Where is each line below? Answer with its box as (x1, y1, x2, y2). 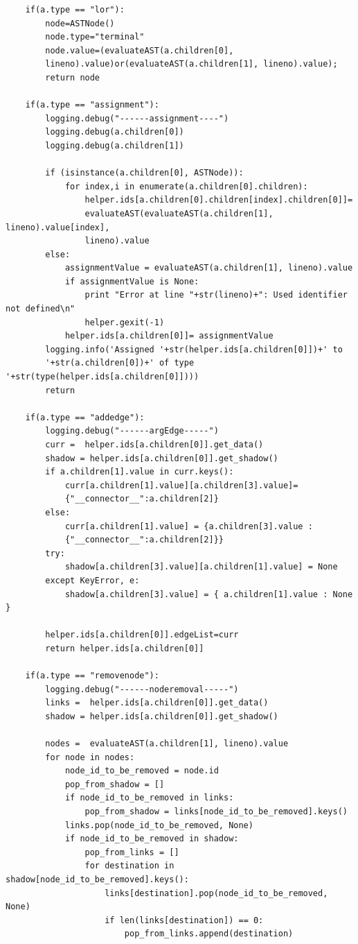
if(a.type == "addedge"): (25, 412, 145, 422)
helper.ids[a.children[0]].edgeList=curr (45, 630, 239, 640)
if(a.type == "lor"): (25, 5, 125, 15)
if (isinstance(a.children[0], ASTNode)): (45, 168, 244, 178)
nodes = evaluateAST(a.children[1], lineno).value (45, 739, 289, 749)
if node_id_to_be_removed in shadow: (64, 834, 239, 844)
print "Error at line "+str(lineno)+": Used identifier (84, 290, 348, 300)
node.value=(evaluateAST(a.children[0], (45, 45, 234, 55)
